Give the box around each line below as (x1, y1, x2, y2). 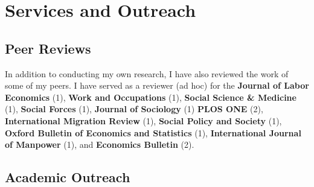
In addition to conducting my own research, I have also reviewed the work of (5, 67, 289, 80)
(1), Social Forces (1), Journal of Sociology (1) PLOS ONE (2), (5, 103, 263, 115)
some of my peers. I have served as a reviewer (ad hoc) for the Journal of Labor (5, 79, 309, 92)
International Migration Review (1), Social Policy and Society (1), (5, 114, 282, 127)
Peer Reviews (5, 39, 91, 57)
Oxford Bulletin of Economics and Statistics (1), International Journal (5, 126, 301, 139)
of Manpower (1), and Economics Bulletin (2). (5, 138, 194, 151)
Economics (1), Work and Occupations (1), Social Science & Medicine (5, 90, 296, 103)
